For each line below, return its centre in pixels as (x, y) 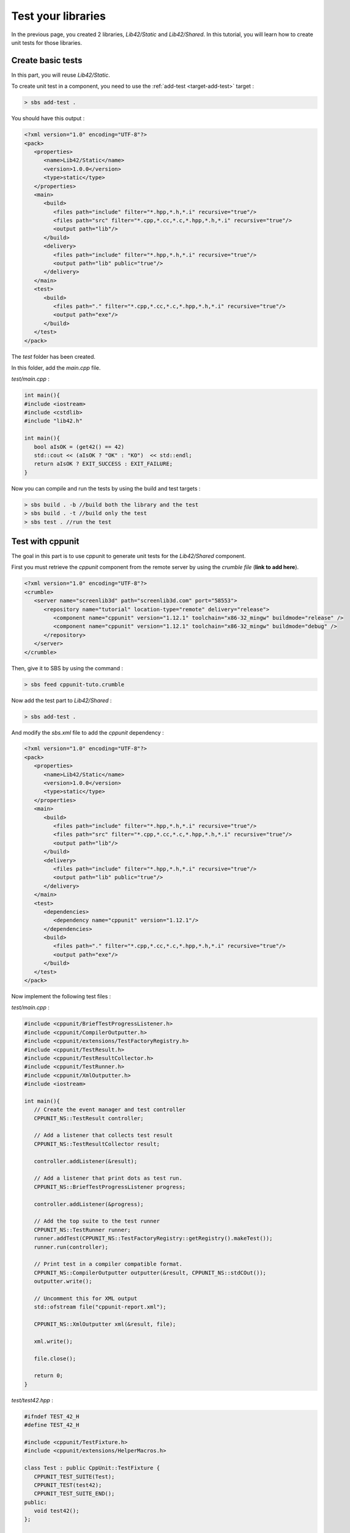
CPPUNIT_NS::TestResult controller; (89, 1118)
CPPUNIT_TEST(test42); (68, 1485)
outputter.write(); (63, 1281)
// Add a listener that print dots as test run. (108, 1178)
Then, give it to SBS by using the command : (67, 668)
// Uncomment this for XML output (86, 1298)
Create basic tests (47, 60)
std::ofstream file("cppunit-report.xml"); (100, 1307)
